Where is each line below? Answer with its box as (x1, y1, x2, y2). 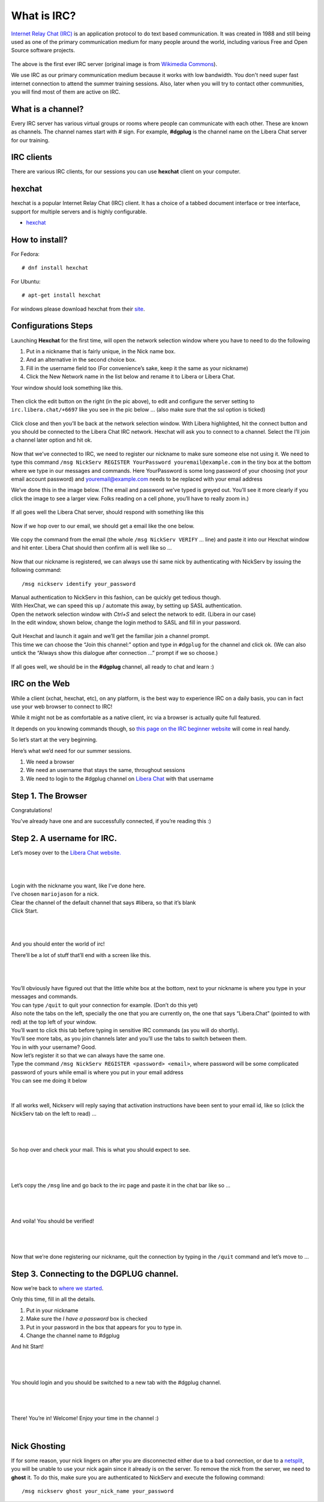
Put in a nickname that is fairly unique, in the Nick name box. (26, 347, 176, 354)
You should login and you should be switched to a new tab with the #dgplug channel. (11, 1379, 221, 1386)
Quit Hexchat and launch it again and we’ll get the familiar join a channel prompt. (11, 633, 210, 640)
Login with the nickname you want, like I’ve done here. (11, 882, 146, 889)
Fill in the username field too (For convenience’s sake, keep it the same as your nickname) (26, 364, 248, 372)
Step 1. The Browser (11, 791, 88, 801)
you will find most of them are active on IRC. (11, 88, 121, 96)
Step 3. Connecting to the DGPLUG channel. (11, 1268, 179, 1279)
